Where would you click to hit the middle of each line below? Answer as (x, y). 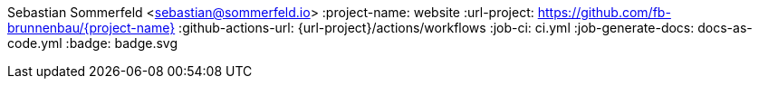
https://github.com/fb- (604, 12)
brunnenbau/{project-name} (91, 28)
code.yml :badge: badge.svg (93, 43)
